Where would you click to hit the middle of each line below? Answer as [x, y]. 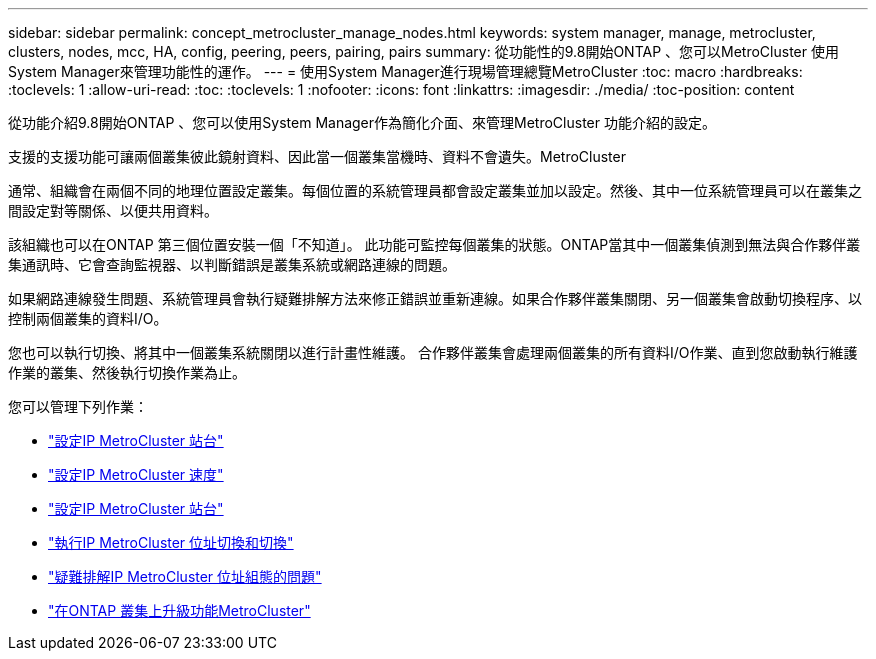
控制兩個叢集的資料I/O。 [88, 318]
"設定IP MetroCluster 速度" [136, 474]
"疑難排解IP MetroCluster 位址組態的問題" [185, 576]
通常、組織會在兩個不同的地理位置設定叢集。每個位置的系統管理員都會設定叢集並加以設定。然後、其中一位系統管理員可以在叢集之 [435, 190]
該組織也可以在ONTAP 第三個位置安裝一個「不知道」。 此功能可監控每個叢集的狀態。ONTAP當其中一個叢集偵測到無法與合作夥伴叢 [434, 244]
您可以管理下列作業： [78, 406]
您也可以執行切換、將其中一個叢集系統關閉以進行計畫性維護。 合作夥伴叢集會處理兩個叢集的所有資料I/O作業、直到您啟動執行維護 [433, 352]
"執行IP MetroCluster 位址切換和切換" [171, 542]
